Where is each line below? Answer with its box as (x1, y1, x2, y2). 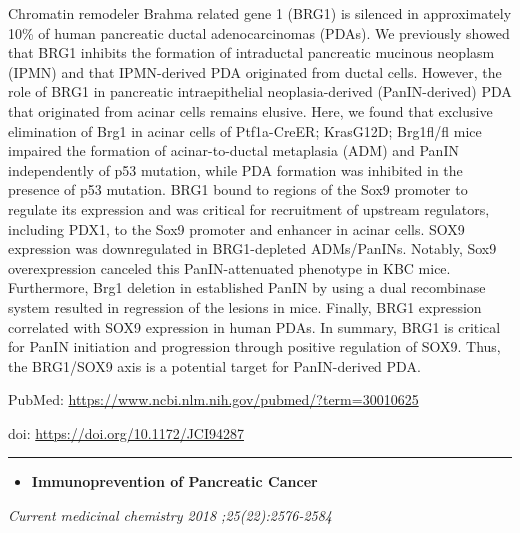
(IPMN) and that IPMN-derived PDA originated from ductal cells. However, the (8, 61, 502, 82)
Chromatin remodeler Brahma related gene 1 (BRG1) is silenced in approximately (8, 3, 512, 23)
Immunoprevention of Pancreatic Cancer (31, 471, 318, 492)
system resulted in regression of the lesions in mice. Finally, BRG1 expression (8, 296, 482, 317)
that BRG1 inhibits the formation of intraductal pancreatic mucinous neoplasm (8, 42, 495, 63)
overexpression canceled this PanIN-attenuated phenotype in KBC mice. (8, 257, 451, 278)
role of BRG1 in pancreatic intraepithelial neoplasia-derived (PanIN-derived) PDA (8, 81, 512, 102)
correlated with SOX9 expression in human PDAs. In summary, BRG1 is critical (8, 316, 501, 337)
